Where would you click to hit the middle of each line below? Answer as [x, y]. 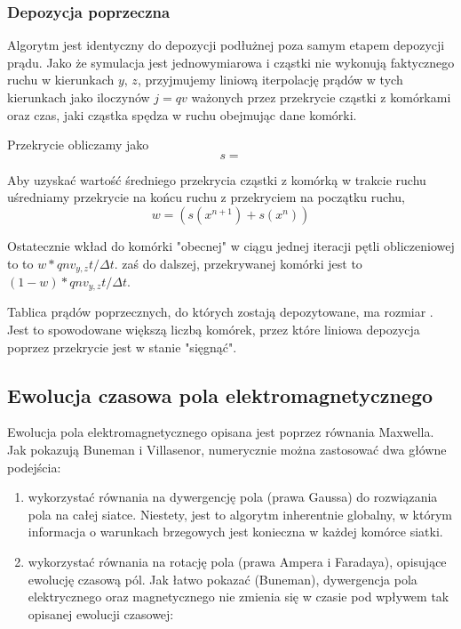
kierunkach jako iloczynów [79, 97]
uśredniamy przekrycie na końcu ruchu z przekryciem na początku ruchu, [206, 197]
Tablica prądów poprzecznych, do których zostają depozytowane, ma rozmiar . [220, 312]
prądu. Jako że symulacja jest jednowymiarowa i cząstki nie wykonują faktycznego [231, 62]
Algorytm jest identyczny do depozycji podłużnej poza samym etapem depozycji [226, 45]
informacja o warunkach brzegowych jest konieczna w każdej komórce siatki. [235, 532]
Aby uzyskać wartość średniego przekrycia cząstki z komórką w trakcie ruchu [217, 179]
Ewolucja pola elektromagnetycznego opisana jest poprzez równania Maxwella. [221, 432]
